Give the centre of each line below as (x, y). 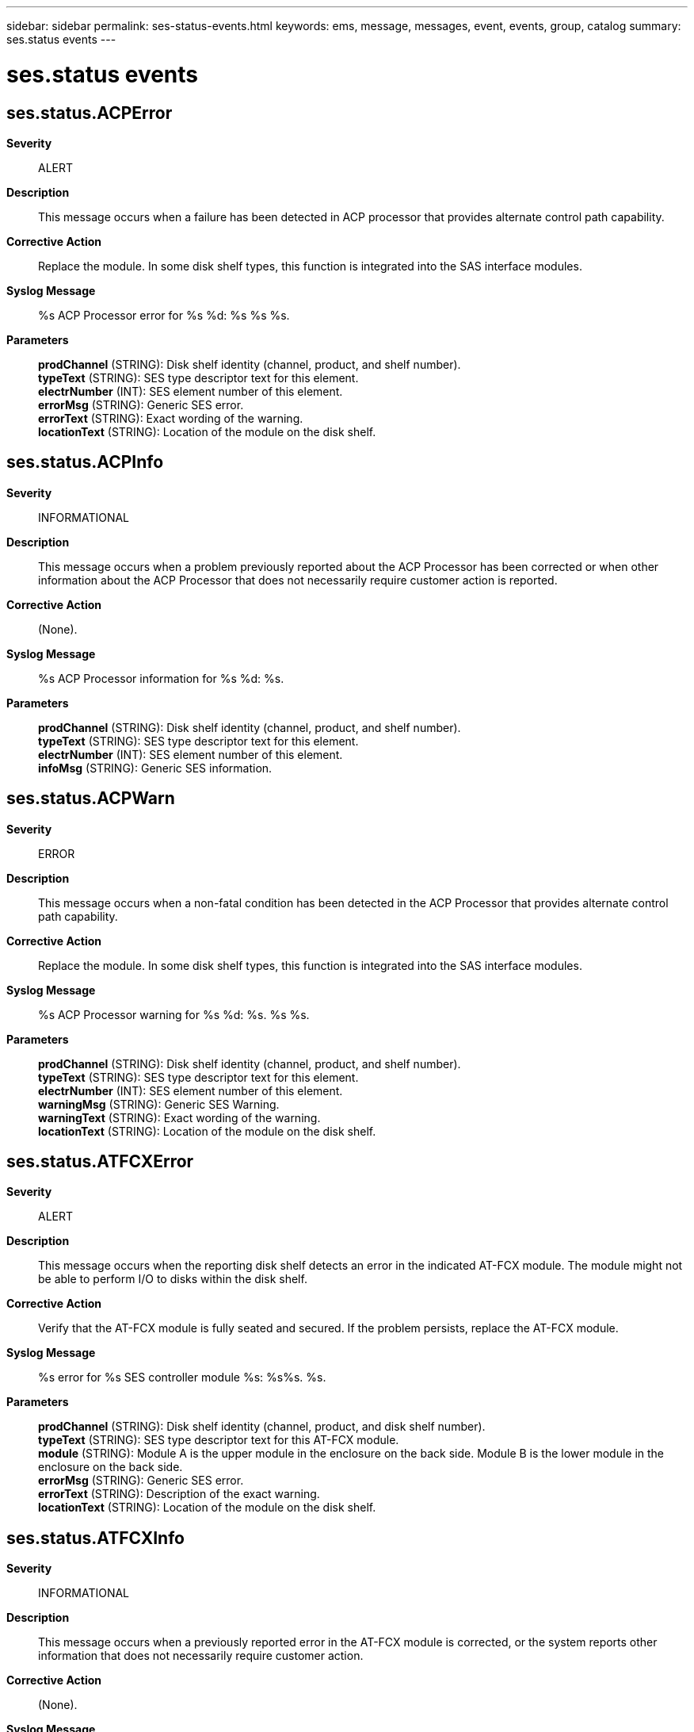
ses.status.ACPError (90, 113)
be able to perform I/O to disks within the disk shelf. (173, 1279)
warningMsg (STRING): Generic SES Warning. (159, 1104)
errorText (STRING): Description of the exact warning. (179, 1494)
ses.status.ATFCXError (100, 1162)
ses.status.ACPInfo (85, 462)
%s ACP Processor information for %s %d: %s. (161, 678)
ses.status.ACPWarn (91, 799)
